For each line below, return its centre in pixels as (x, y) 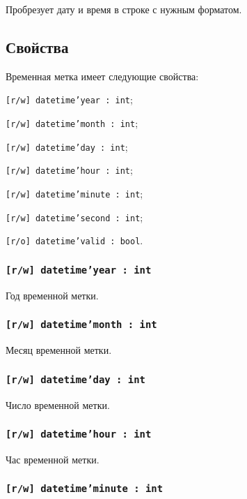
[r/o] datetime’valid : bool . (74, 240)
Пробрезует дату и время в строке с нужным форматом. (124, 9)
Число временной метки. (58, 404)
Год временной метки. (52, 295)
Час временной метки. (53, 459)
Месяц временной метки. (59, 350)
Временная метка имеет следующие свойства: (102, 76)
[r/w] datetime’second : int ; (74, 217)
